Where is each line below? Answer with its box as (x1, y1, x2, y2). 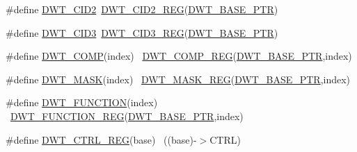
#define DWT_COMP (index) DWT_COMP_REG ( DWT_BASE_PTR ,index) (6, 49, 352, 63)
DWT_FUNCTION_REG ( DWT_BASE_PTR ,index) (10, 108, 244, 123)
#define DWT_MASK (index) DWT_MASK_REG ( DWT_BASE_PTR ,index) (6, 71, 351, 86)
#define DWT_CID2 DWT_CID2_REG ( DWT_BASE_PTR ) (6, 2, 278, 16)
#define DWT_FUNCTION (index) (6, 95, 158, 110)
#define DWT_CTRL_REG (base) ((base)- (6, 132, 197, 146)
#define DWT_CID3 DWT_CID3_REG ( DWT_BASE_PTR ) (6, 25, 278, 40)
